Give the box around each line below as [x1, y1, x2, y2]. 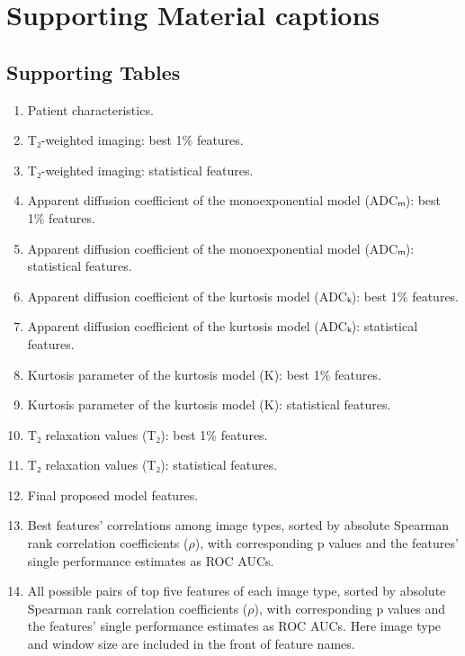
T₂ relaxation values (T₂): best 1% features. [27, 425, 268, 444]
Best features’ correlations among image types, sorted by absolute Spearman [27, 516, 450, 535]
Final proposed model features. [27, 485, 199, 504]
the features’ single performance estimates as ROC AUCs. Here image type [27, 616, 442, 635]
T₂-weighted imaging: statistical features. [27, 160, 254, 179]
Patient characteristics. [27, 100, 154, 119]
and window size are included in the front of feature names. [27, 634, 355, 653]
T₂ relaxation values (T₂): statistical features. [27, 455, 278, 474]
